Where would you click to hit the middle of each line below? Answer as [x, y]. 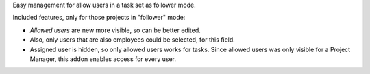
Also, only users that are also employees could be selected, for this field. [133, 40]
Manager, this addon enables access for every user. [103, 59]
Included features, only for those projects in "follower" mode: [99, 18]
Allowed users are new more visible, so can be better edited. [115, 30]
